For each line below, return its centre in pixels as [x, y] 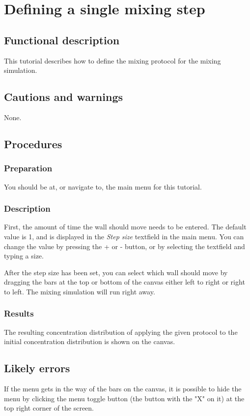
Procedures [33, 144]
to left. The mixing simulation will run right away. [80, 291]
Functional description [62, 40]
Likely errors [37, 368]
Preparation [28, 168]
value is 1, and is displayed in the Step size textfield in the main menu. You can [124, 236]
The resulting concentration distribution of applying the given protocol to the [121, 332]
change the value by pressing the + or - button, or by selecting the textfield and [125, 246]
